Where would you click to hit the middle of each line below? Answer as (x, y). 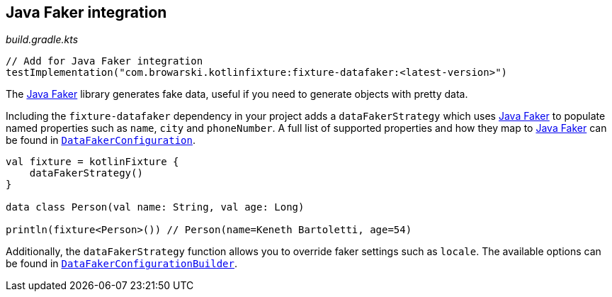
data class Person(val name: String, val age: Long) (155, 207)
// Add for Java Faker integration (104, 61)
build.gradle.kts (42, 40)
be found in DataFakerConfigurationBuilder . (121, 264)
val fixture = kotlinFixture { (92, 162)
